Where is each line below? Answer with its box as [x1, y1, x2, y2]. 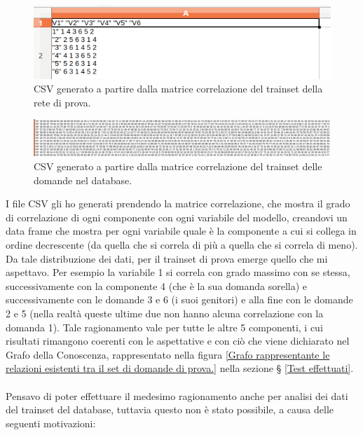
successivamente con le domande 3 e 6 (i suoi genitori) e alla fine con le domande [6, 292, 353, 307]
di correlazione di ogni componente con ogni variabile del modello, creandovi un [6, 209, 348, 224]
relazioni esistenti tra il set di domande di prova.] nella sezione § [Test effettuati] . [6, 361, 354, 375]
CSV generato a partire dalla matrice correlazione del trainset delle [34, 159, 322, 174]
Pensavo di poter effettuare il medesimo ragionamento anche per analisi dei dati [6, 388, 348, 403]
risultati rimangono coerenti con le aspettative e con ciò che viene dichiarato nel [6, 333, 350, 348]
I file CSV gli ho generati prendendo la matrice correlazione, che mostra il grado [6, 196, 350, 211]
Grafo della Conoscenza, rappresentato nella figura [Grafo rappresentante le [6, 347, 330, 361]
